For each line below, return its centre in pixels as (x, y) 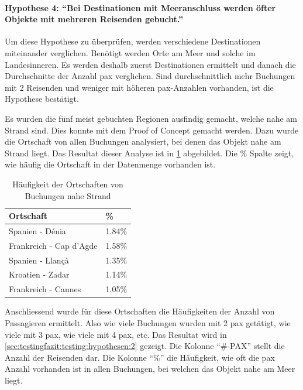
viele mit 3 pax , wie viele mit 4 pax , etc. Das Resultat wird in (116, 334)
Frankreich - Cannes (45, 289)
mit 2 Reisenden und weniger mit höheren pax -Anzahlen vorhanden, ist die (139, 87)
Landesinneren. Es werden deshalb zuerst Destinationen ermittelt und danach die (150, 64)
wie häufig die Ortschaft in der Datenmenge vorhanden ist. (110, 164)
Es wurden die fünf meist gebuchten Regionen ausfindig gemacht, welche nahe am (151, 118)
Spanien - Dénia (37, 230)
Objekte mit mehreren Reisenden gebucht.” (94, 19)
